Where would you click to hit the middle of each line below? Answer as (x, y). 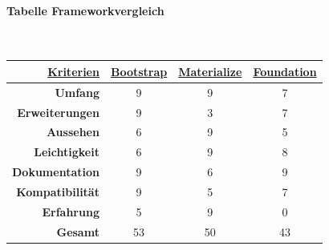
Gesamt (78, 231)
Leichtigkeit (67, 152)
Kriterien (73, 71)
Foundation (285, 71)
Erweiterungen (58, 112)
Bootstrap (139, 71)
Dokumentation (56, 172)
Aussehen (73, 132)
